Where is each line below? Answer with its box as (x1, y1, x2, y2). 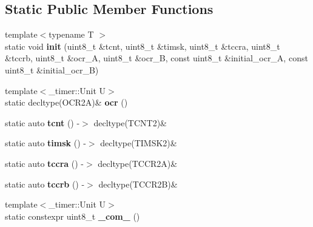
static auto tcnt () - (5, 116, 80, 129)
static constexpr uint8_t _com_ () (5, 209, 140, 222)
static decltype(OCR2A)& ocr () (5, 96, 128, 109)
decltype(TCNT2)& (93, 116, 167, 129)
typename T (49, 28, 94, 41)
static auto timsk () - (5, 137, 86, 149)
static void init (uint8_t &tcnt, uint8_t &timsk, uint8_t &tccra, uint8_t (5, 39, 280, 52)
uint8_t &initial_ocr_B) (5, 63, 99, 76)
